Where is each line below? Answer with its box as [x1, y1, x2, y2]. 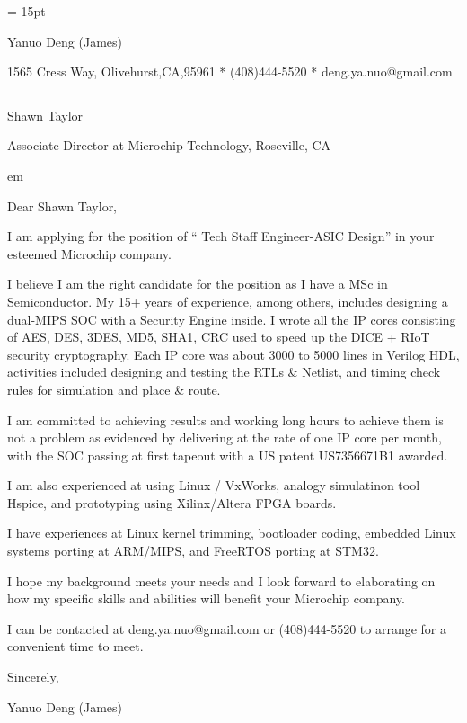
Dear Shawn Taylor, [7, 196, 118, 215]
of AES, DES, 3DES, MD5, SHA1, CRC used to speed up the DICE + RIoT [7, 327, 430, 346]
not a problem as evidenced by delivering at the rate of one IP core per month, [7, 428, 442, 447]
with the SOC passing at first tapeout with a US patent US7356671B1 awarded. [7, 445, 448, 464]
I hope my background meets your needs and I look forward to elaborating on [7, 571, 436, 590]
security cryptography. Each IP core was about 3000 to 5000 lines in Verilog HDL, [7, 344, 460, 363]
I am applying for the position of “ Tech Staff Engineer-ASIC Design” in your [7, 227, 435, 245]
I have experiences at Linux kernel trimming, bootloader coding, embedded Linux [7, 523, 456, 542]
